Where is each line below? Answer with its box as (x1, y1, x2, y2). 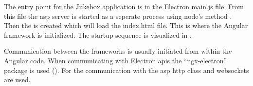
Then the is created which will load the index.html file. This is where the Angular (4, 20, 248, 30)
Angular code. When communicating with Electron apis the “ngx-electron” (4, 55, 227, 65)
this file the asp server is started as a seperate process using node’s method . (4, 11, 232, 21)
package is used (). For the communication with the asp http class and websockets (4, 65, 249, 75)
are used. (4, 74, 31, 85)
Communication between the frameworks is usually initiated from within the (4, 46, 232, 56)
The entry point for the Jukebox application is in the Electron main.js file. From (4, 1, 244, 11)
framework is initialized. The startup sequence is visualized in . (4, 29, 192, 40)
